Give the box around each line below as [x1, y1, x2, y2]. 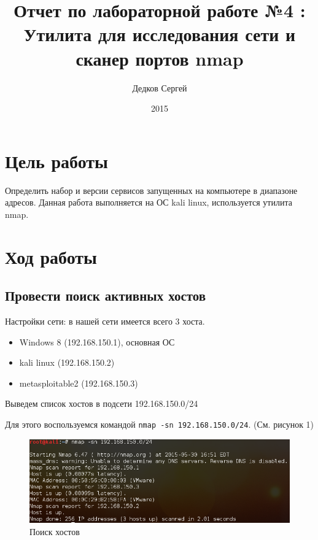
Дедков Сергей [132, 81, 187, 94]
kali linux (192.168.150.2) [19, 356, 115, 369]
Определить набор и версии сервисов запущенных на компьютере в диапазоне [5, 183, 298, 196]
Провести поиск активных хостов [5, 286, 206, 305]
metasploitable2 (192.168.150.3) [19, 376, 138, 389]
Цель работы [5, 148, 108, 173]
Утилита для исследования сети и [23, 21, 296, 47]
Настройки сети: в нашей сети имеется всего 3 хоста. [5, 314, 205, 327]
